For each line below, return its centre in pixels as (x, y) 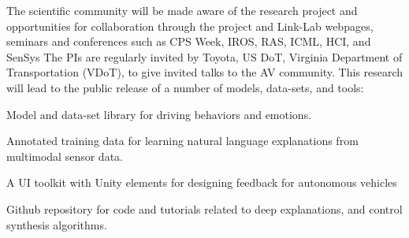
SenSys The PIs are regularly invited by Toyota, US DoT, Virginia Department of (204, 56)
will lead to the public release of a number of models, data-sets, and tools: (185, 87)
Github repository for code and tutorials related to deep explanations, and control (204, 208)
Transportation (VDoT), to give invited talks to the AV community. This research (205, 72)
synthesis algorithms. (57, 224)
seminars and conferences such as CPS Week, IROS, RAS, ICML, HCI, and (189, 41)
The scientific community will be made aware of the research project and (182, 10)
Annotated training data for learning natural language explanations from (182, 141)
